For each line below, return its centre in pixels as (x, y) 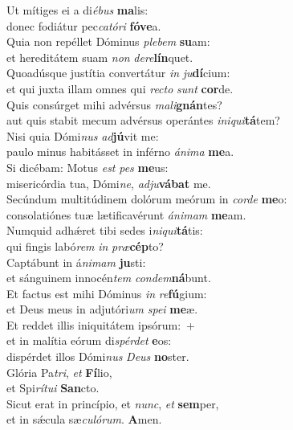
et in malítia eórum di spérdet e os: (89, 340)
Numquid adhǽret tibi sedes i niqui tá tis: (105, 230)
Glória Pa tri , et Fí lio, (59, 372)
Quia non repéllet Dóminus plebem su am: (108, 41)
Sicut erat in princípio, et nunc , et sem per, (113, 403)
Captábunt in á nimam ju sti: (76, 262)
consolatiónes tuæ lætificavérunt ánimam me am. (126, 214)
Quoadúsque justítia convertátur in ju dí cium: (118, 73)
